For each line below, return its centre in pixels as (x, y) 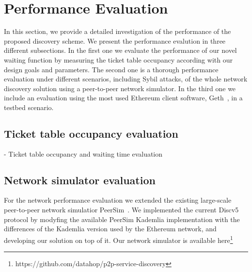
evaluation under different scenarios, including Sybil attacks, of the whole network (126, 79)
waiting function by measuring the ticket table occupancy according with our (118, 59)
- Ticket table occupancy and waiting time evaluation (83, 153)
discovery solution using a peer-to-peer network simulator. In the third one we (120, 88)
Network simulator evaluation (80, 180)
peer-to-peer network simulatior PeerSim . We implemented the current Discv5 (121, 210)
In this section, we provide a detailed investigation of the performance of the (118, 31)
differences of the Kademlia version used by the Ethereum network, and (110, 229)
